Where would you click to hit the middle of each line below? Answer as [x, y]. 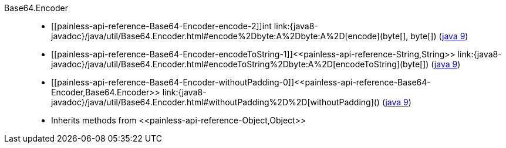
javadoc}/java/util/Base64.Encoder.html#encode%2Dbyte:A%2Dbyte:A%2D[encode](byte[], [230, 36]
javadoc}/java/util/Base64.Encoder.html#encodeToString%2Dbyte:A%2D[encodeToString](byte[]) [240, 64]
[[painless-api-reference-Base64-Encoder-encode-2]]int [161, 26]
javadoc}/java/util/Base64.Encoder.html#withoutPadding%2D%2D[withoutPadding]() [215, 102]
